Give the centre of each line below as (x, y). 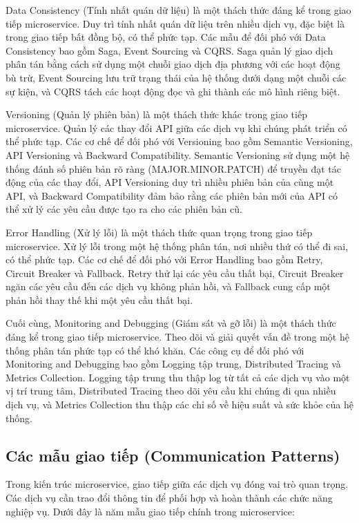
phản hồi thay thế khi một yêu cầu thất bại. (99, 299)
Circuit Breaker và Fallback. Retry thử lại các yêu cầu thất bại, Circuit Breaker (175, 273)
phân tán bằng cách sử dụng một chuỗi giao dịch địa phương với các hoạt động (173, 64)
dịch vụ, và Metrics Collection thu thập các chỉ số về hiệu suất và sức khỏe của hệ (179, 405)
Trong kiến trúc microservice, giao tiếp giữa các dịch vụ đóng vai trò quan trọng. (177, 484)
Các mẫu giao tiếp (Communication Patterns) (173, 455)
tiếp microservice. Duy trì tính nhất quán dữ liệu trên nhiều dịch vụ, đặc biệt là (175, 23)
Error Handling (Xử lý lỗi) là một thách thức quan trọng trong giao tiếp (159, 232)
